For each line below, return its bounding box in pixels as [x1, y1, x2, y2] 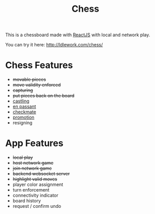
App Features [5, 138, 64, 149]
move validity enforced [12, 82, 61, 88]
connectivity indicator [12, 192, 58, 199]
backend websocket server [12, 171, 70, 177]
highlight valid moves [12, 176, 57, 182]
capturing [12, 87, 33, 93]
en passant [12, 103, 37, 110]
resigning [12, 120, 33, 126]
